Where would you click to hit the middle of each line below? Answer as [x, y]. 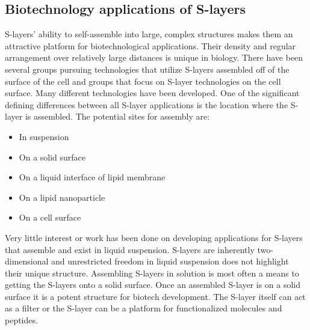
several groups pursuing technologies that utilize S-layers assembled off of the [147, 69]
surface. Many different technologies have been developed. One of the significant [152, 93]
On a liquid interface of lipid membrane [92, 177]
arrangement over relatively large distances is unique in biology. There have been [154, 57]
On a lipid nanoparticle [62, 197]
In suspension [44, 136]
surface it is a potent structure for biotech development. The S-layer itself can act [155, 296]
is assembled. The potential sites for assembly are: [117, 116]
